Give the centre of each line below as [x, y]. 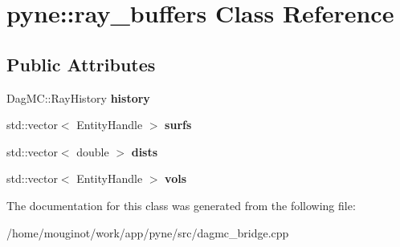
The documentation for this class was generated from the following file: [181, 205]
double [93, 151]
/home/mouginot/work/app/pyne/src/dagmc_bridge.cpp [148, 232]
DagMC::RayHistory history [78, 97]
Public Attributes [81, 64]
